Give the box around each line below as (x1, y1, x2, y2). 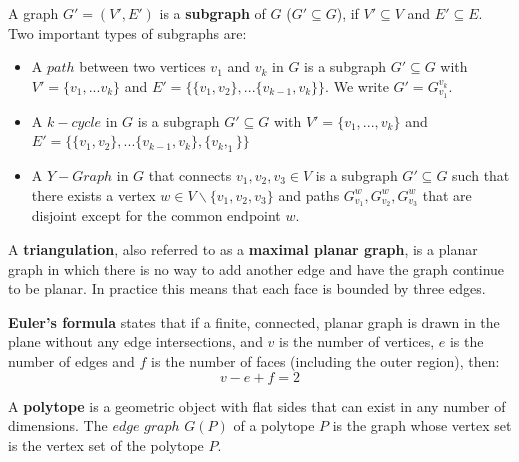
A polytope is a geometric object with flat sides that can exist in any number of (8, 395, 506, 416)
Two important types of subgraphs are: (8, 22, 247, 43)
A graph (8, 3, 59, 23)
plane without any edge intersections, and (8, 331, 263, 352)
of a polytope (233, 415, 315, 436)
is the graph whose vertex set (332, 415, 512, 436)
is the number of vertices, (279, 331, 435, 352)
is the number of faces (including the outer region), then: (151, 351, 500, 372)
